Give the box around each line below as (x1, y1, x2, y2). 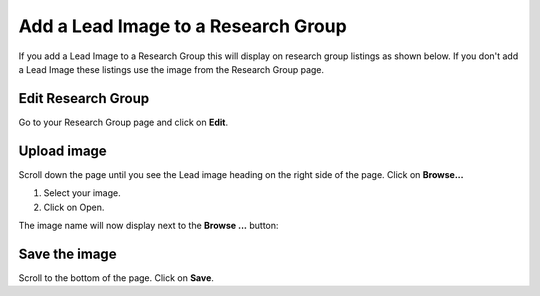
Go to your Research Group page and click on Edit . (18, 116, 229, 128)
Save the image (18, 245, 117, 262)
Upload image (18, 142, 107, 159)
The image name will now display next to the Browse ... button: (18, 219, 279, 231)
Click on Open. (43, 201, 105, 213)
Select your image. (43, 187, 121, 199)
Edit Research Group (18, 90, 150, 107)
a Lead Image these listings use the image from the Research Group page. (18, 63, 325, 75)
